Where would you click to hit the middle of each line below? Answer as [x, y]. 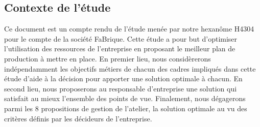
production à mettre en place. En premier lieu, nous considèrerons [108, 58]
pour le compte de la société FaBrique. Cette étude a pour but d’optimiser [121, 38]
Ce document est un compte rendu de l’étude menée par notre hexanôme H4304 [129, 29]
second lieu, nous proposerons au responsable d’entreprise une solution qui [121, 88]
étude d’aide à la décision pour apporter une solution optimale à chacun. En [123, 78]
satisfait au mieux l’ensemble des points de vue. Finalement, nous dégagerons [125, 98]
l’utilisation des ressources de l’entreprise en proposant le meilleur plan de [120, 49]
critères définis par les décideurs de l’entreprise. [78, 118]
